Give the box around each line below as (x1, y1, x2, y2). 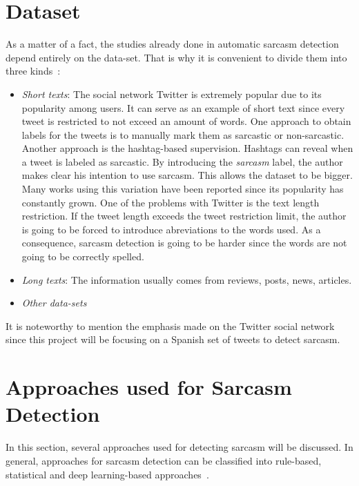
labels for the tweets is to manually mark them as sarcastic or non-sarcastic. (21, 127, 345, 142)
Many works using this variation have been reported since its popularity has (21, 182, 344, 196)
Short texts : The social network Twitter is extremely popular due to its (21, 86, 322, 101)
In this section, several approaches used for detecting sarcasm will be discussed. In (6, 440, 353, 454)
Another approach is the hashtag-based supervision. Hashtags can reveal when (21, 141, 353, 155)
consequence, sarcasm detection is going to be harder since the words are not (21, 235, 347, 250)
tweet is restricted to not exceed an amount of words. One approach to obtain (21, 114, 351, 128)
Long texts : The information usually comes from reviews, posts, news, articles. (21, 272, 352, 286)
